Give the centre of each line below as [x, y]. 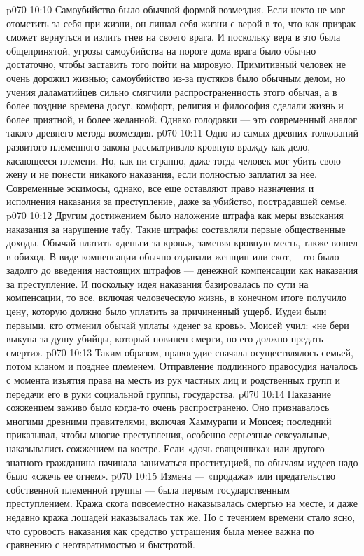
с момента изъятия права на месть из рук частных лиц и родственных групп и [173, 380]
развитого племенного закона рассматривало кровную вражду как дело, [159, 146]
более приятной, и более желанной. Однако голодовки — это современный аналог [182, 119]
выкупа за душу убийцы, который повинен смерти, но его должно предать [165, 339]
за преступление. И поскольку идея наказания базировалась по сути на [157, 283]
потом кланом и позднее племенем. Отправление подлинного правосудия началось [182, 366]
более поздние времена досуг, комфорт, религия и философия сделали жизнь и [175, 105]
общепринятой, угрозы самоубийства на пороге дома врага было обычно [161, 50]
